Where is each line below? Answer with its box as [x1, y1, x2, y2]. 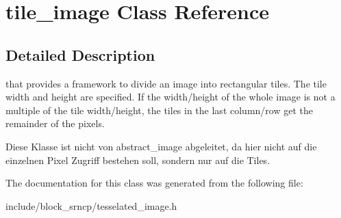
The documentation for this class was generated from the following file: [5, 176, 303, 190]
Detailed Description [5, 44, 155, 65]
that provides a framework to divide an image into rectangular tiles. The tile [5, 76, 327, 90]
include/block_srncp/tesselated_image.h [5, 198, 177, 213]
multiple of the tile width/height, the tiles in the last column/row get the [5, 103, 313, 117]
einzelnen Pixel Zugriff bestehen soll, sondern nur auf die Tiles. [5, 152, 270, 167]
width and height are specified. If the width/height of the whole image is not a [5, 90, 336, 104]
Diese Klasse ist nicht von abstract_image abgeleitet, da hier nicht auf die [5, 139, 317, 153]
